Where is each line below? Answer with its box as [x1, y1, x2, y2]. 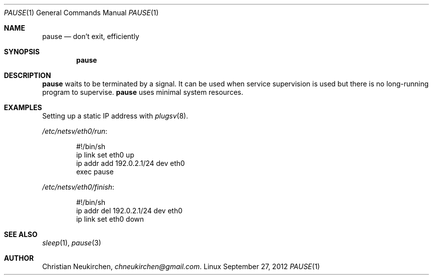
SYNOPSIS [4, 47, 40, 56]
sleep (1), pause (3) [42, 239, 101, 247]
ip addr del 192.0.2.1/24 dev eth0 [76, 206, 182, 215]
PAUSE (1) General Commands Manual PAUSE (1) [4, 8, 159, 17]
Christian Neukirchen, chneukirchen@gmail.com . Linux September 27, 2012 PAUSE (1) [42, 262, 320, 271]
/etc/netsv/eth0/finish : [42, 183, 115, 191]
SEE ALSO [4, 230, 38, 239]
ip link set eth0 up [76, 151, 134, 159]
